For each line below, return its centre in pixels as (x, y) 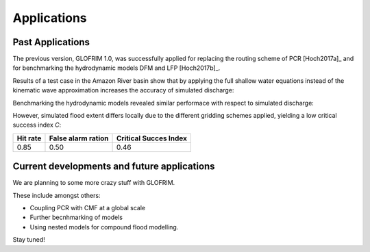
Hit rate (29, 138)
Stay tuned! (29, 240)
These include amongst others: (57, 195)
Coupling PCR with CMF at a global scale (88, 208)
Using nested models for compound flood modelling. (104, 227)
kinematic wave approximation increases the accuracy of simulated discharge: (123, 90)
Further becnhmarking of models (76, 217)
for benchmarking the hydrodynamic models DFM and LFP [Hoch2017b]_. (116, 68)
